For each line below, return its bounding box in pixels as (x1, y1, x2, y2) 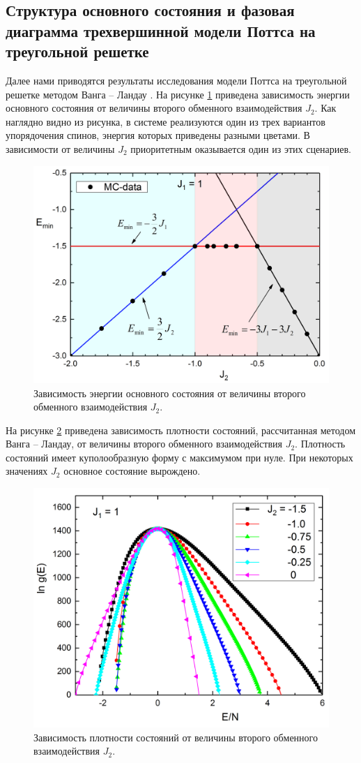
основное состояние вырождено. (63, 464, 201, 478)
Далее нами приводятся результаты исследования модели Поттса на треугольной (6, 73, 347, 87)
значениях (6, 464, 48, 478)
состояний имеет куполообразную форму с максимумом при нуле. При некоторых (6, 450, 353, 464)
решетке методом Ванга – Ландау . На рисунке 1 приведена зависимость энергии (6, 87, 350, 101)
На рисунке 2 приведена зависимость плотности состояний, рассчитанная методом (6, 422, 356, 437)
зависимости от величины (6, 141, 115, 156)
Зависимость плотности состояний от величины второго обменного (33, 729, 318, 744)
